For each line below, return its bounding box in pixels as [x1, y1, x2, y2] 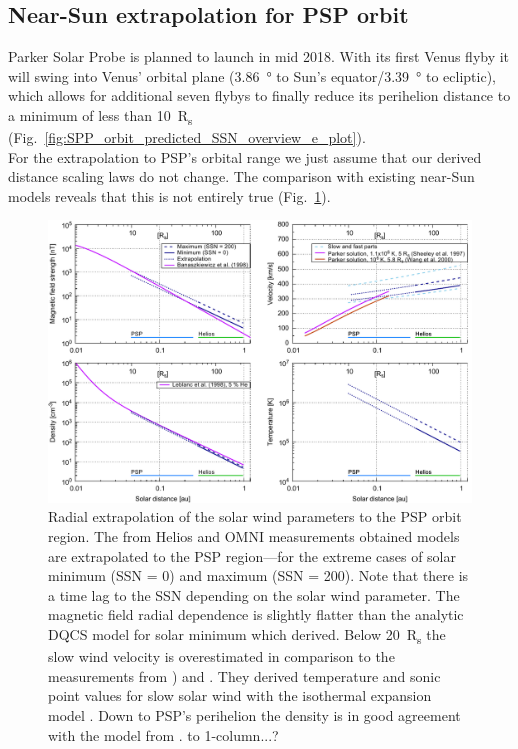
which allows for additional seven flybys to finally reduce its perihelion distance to [8, 85, 511, 106]
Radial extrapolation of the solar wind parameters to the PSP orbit [48, 506, 462, 527]
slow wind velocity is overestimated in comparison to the [48, 646, 395, 667]
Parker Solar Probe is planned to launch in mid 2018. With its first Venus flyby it [8, 46, 510, 67]
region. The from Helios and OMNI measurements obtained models [48, 526, 460, 547]
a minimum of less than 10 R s [8, 104, 193, 128]
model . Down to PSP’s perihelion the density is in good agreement [48, 704, 461, 725]
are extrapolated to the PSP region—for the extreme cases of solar [48, 545, 457, 566]
